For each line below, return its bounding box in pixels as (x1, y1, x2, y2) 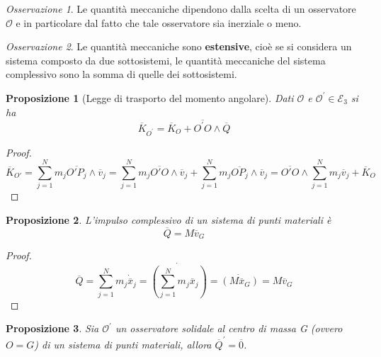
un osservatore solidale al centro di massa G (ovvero (115, 321, 343, 336)
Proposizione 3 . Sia (6, 321, 99, 336)
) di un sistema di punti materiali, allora (34, 336, 212, 351)
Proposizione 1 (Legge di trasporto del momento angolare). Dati (6, 90, 294, 105)
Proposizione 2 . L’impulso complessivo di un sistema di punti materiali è (6, 212, 331, 227)
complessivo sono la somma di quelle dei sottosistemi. (6, 67, 237, 81)
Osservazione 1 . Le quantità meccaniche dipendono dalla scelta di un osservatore (6, 1, 356, 16)
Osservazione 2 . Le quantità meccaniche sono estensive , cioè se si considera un (6, 39, 352, 54)
